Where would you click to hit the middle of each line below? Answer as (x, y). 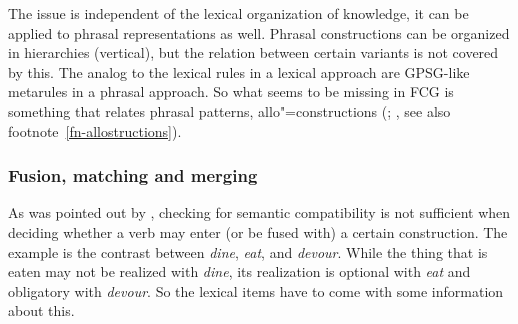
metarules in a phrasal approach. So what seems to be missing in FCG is (231, 91)
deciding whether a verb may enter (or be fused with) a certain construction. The (258, 231)
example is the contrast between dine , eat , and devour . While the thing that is (248, 251)
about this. (41, 310)
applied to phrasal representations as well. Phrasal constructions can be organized (259, 32)
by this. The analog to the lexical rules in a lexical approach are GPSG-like (239, 71)
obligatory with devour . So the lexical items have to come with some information (256, 290)
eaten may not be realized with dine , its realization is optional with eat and (239, 271)
